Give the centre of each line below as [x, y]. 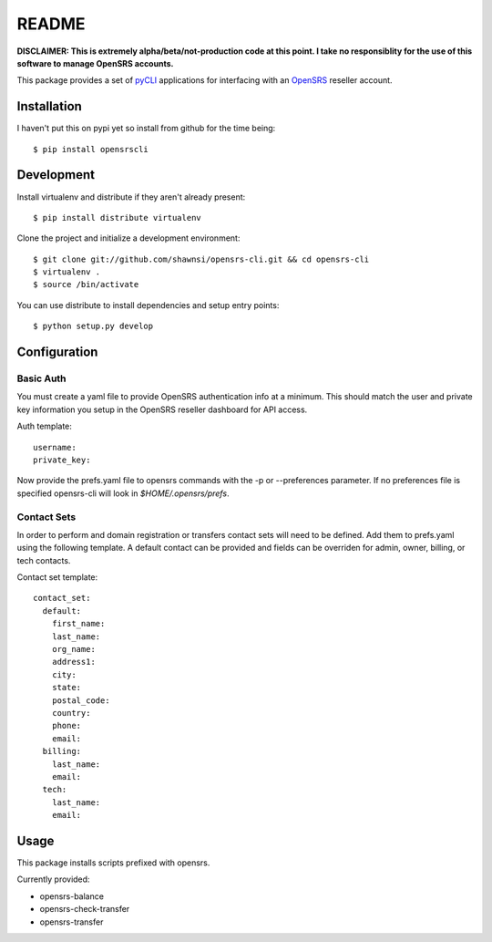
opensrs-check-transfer [85, 909]
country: [71, 713]
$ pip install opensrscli [91, 149]
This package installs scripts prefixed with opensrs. [113, 863]
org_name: [73, 649]
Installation [49, 106]
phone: [67, 726]
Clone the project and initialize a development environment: [128, 238]
